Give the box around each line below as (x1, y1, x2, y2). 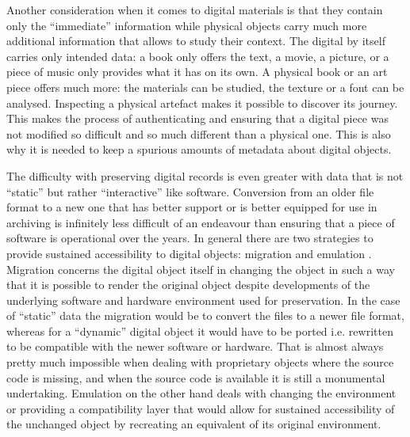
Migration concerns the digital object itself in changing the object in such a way (6, 260, 395, 277)
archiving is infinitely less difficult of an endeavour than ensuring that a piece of (6, 214, 395, 230)
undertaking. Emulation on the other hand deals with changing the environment (6, 385, 397, 401)
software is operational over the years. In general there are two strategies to (6, 230, 374, 246)
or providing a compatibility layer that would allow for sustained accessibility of (6, 400, 395, 416)
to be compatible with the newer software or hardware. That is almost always (6, 338, 384, 355)
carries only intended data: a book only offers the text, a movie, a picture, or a (6, 47, 389, 64)
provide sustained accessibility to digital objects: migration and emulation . (6, 245, 372, 261)
